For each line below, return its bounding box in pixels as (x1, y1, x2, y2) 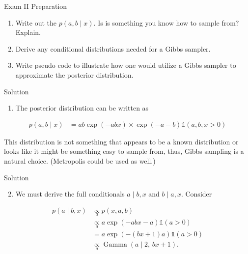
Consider (185, 189, 212, 199)
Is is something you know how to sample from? (98, 17, 239, 28)
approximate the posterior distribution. (15, 69, 134, 80)
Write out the (15, 17, 57, 28)
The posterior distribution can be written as (15, 103, 149, 113)
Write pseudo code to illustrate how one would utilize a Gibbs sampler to (15, 60, 236, 70)
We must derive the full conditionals (15, 189, 125, 199)
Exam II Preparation (4, 1, 67, 11)
